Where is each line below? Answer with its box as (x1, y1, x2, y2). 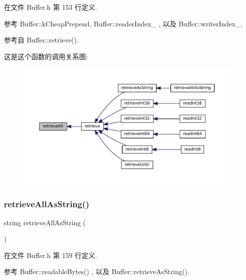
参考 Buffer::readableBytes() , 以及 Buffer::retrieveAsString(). (4, 266, 190, 277)
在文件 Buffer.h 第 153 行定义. (4, 2, 97, 12)
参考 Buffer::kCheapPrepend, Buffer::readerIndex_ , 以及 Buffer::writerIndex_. (4, 18, 243, 28)
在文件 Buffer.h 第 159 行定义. (4, 250, 97, 260)
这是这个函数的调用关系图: (4, 51, 88, 61)
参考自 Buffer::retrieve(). (4, 35, 79, 45)
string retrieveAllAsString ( (4, 217, 86, 227)
